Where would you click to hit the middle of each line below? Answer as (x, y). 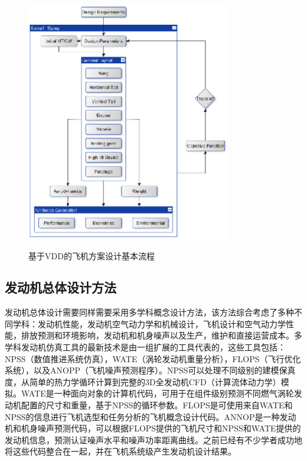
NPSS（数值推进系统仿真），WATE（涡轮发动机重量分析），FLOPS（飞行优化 (153, 358)
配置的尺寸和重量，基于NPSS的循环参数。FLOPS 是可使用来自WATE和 (157, 405)
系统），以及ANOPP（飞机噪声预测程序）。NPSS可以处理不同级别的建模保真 (150, 370)
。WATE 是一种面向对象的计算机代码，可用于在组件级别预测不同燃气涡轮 (153, 393)
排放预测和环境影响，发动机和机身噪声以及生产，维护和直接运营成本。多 (161, 335)
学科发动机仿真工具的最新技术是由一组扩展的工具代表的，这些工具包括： (145, 347)
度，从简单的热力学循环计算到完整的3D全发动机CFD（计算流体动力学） (143, 381)
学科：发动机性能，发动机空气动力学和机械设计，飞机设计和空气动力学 (149, 323)
